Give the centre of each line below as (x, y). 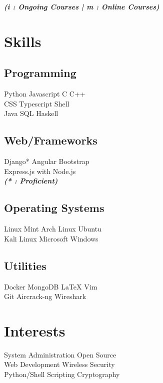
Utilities (25, 265)
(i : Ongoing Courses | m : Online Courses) (82, 6)
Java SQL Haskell (31, 113)
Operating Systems (54, 208)
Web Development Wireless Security (59, 364)
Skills (23, 41)
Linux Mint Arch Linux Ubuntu (53, 229)
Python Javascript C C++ (45, 94)
